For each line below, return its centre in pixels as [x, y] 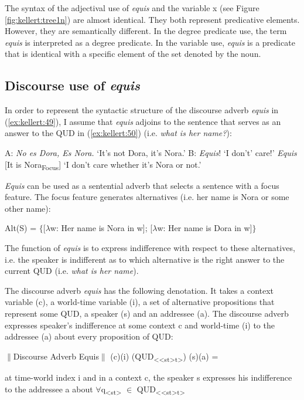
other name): [28, 208]
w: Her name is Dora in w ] [205, 228]
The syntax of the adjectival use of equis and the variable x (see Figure [132, 8]
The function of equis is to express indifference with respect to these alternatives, [150, 248]
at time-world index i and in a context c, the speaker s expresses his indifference [148, 377]
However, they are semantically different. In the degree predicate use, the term [146, 31]
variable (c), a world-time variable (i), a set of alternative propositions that [140, 302]
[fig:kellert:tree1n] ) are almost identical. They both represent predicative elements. [152, 19]
